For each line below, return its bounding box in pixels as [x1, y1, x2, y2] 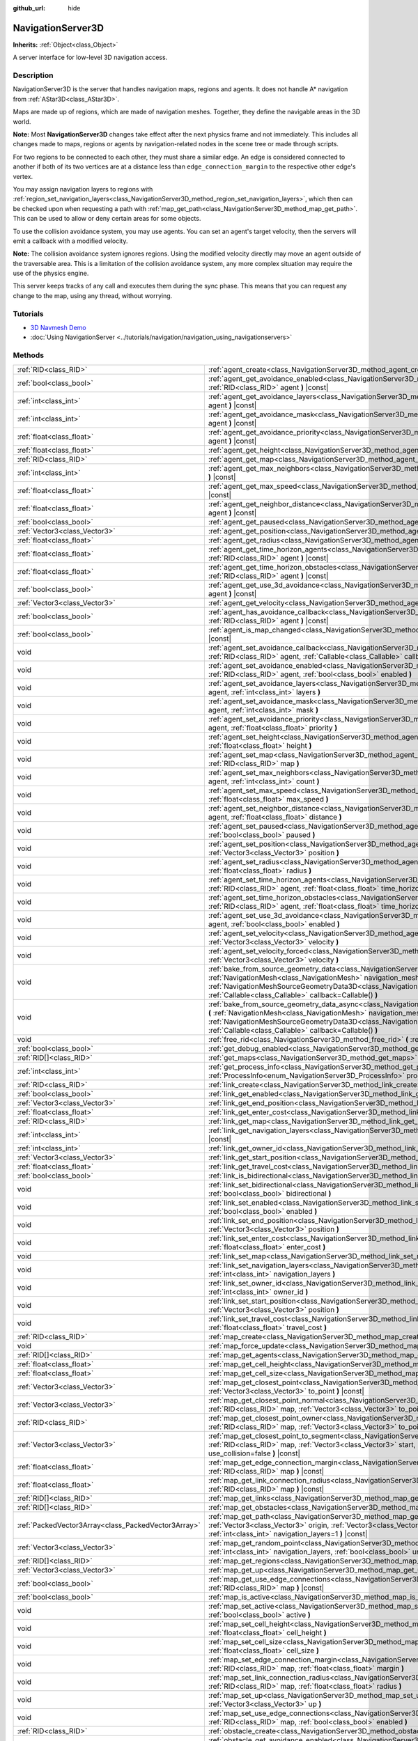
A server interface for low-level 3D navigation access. [13, 53, 168, 62]
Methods [13, 350, 45, 360]
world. [13, 117, 31, 125]
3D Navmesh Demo [30, 324, 86, 331]
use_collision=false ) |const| [208, 1449, 301, 1458]
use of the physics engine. [13, 269, 89, 278]
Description [13, 70, 54, 80]
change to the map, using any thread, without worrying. [13, 291, 173, 299]
